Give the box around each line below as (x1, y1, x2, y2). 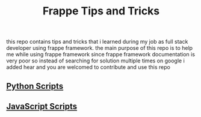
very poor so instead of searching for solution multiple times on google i (6, 57, 185, 64)
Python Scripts (6, 81, 64, 91)
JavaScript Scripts (6, 101, 78, 112)
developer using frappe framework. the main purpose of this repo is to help (6, 44, 193, 52)
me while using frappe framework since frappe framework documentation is (6, 51, 196, 58)
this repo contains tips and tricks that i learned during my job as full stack (6, 38, 188, 46)
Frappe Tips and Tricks (42, 4, 160, 18)
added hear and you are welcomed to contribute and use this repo (6, 64, 170, 71)
